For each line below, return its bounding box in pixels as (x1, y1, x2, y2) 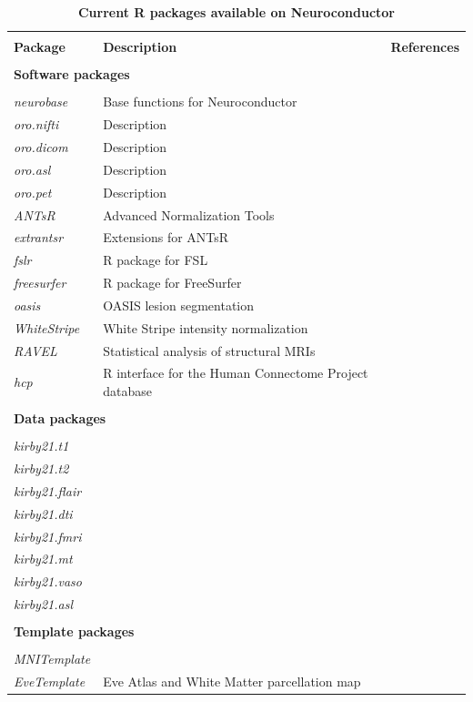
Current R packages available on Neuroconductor (77, 3, 395, 21)
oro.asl (14, 159, 51, 178)
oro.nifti (14, 115, 59, 134)
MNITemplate (14, 649, 91, 668)
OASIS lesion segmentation (103, 295, 255, 314)
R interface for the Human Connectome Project (103, 363, 368, 382)
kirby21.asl (14, 595, 73, 614)
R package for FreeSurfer (103, 273, 242, 292)
